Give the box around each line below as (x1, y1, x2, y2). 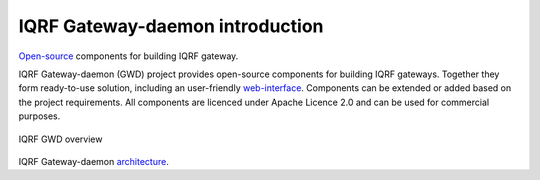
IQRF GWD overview (18, 133, 103, 145)
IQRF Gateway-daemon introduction (18, 15, 324, 37)
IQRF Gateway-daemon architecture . (18, 155, 169, 167)
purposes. (18, 110, 61, 122)
